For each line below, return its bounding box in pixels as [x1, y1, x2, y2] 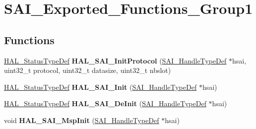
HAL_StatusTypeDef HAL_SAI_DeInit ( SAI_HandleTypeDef [4, 98, 206, 109]
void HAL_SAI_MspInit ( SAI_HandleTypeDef [4, 115, 159, 125]
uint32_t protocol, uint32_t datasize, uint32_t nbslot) [4, 65, 171, 75]
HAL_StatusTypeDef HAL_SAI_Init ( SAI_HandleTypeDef [4, 81, 197, 92]
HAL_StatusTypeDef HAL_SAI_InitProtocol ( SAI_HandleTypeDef [4, 55, 227, 65]
